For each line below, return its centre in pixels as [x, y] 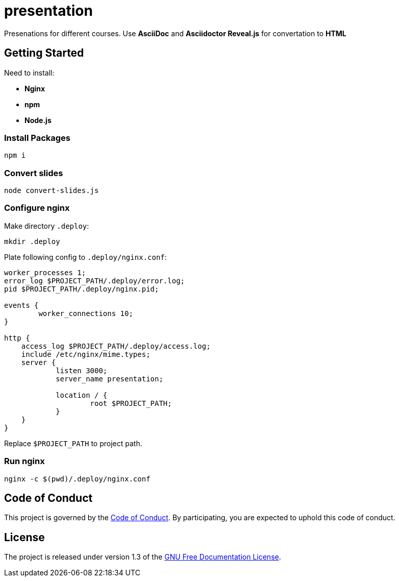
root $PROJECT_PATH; [131, 403]
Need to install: [29, 72]
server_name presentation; [109, 379]
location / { [82, 395]
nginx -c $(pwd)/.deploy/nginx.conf [77, 479]
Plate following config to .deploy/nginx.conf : [85, 257]
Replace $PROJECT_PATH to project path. [73, 443]
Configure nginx [37, 208]
